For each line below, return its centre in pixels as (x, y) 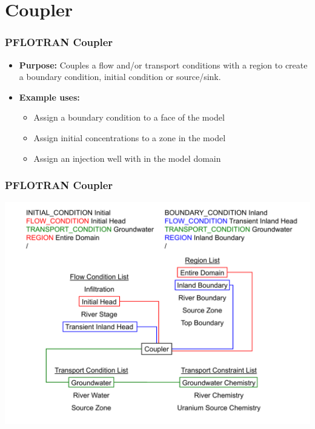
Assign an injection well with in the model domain (127, 158)
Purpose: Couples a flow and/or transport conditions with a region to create (163, 65)
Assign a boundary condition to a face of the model (129, 117)
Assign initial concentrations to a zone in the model (130, 137)
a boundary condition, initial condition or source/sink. (120, 77)
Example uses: (49, 97)
